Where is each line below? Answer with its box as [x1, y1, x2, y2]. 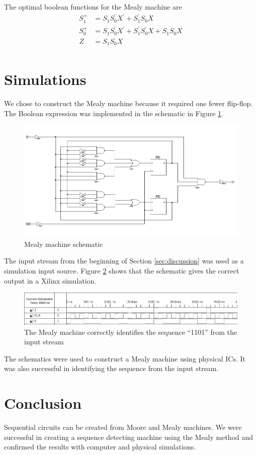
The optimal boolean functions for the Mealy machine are [4, 2, 182, 12]
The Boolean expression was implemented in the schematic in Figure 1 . [4, 108, 223, 118]
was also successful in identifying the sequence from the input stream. [4, 363, 219, 374]
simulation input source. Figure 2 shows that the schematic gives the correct [4, 265, 239, 276]
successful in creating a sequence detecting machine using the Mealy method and [4, 431, 253, 442]
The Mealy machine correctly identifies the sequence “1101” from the [24, 326, 237, 337]
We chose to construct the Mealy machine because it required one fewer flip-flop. [4, 98, 253, 109]
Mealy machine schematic [24, 238, 103, 249]
